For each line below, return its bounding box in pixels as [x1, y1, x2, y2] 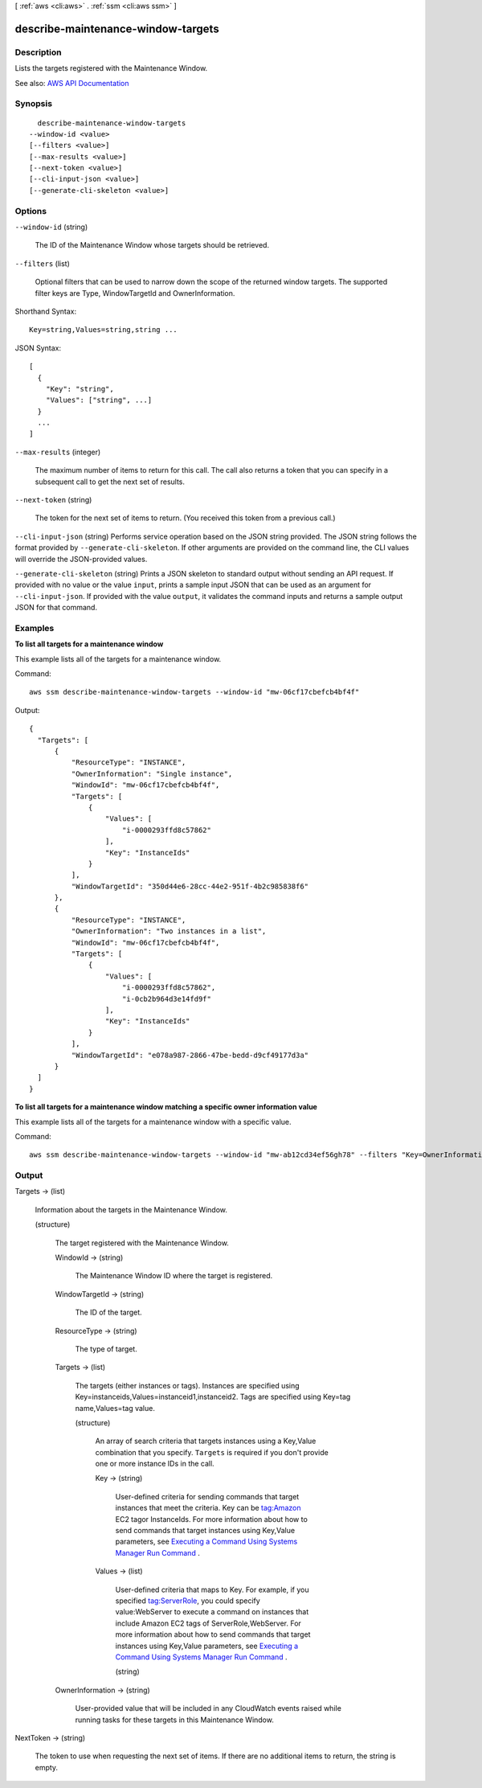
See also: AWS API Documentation [14, 78, 129, 88]
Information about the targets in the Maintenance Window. [35, 1204, 228, 1214]
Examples [14, 622, 55, 634]
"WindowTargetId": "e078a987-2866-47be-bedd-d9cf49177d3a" [71, 1050, 309, 1060]
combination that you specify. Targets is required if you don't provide [95, 1447, 329, 1457]
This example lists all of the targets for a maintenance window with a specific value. [14, 1117, 292, 1126]
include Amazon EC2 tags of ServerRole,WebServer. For [115, 1618, 301, 1628]
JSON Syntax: [14, 342, 62, 353]
